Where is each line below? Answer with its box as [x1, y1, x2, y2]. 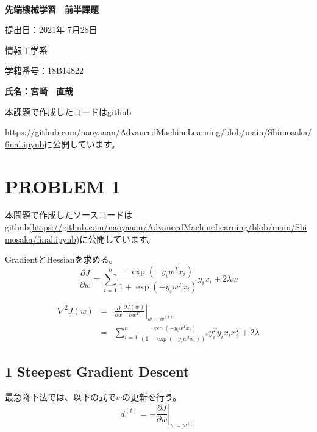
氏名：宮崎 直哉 [5, 84, 73, 97]
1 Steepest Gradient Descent [5, 362, 190, 381]
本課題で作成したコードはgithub [5, 105, 132, 118]
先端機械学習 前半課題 [5, 2, 99, 15]
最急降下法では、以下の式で [5, 390, 116, 403]
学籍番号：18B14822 [5, 64, 84, 77]
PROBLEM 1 [5, 173, 121, 198]
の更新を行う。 [122, 390, 182, 403]
